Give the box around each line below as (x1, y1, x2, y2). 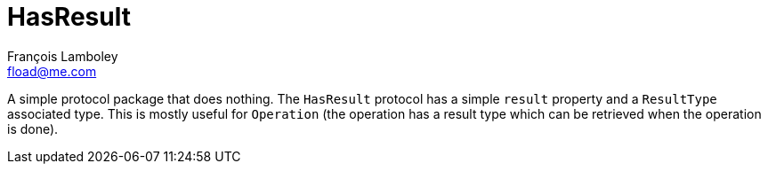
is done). (7, 120, 59, 136)
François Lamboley (7, 48, 118, 64)
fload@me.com (7, 63, 97, 79)
